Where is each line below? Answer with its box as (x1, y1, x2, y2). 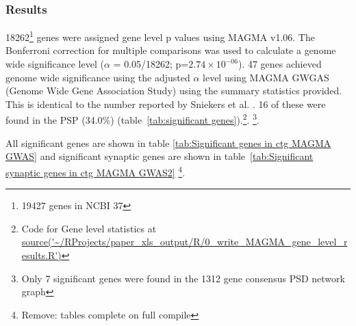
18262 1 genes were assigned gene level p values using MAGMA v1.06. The (5, 28, 315, 44)
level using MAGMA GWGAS (203, 70, 329, 84)
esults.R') (21, 247, 62, 262)
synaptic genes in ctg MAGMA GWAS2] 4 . (5, 163, 186, 179)
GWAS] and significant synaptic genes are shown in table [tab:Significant (5, 149, 314, 163)
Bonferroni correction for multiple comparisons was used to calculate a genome (5, 43, 336, 57)
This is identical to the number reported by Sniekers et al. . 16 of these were (5, 96, 326, 111)
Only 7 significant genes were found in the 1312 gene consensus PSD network (21, 271, 345, 285)
